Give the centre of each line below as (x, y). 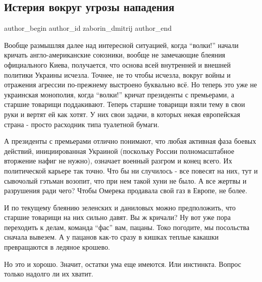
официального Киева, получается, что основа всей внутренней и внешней (117, 64)
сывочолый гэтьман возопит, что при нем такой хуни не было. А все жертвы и (125, 180)
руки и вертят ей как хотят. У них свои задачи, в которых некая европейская (122, 114)
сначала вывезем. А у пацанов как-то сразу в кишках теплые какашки (112, 237)
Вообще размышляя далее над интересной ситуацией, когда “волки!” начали (121, 45)
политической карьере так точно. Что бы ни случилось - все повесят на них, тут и (131, 170)
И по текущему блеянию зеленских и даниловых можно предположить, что (120, 207)
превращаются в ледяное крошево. (57, 247)
